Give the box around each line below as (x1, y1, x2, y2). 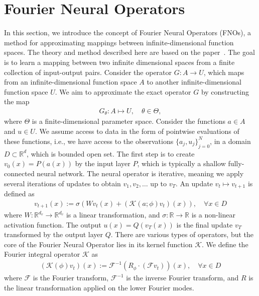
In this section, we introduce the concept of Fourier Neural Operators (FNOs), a (4, 27, 251, 38)
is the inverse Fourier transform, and (126, 272, 239, 283)
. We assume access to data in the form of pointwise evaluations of (35, 125, 239, 136)
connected (4, 168, 35, 178)
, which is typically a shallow (137, 158, 226, 169)
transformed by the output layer (4, 229, 103, 240)
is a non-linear (191, 209, 235, 220)
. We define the (202, 239, 248, 249)
